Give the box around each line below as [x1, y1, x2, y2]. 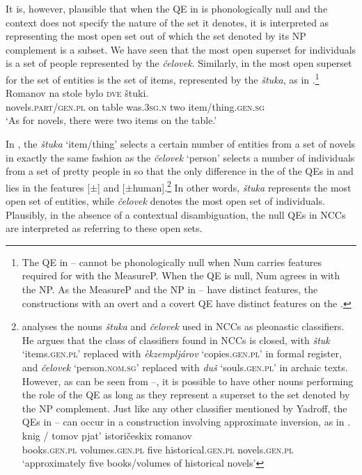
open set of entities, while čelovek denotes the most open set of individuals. [6, 194, 325, 208]
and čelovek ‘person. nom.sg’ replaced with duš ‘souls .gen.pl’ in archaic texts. [22, 359, 348, 374]
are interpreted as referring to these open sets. [6, 221, 203, 235]
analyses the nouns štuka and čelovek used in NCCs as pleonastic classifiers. [22, 319, 345, 334]
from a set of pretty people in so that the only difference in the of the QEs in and [6, 164, 354, 178]
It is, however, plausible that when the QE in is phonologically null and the [6, 1, 328, 15]
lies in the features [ [6, 180, 90, 194]
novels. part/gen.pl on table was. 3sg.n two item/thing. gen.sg [6, 99, 265, 114]
